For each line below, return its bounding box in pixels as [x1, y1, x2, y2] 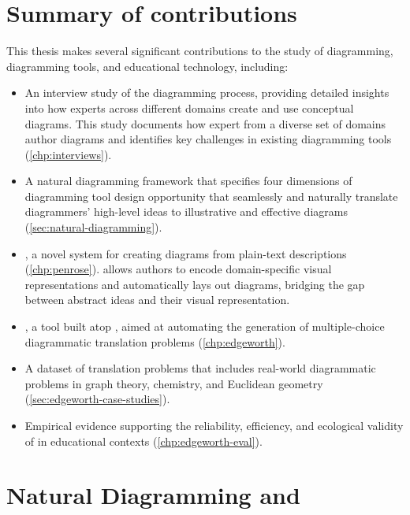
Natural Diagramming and [6, 479, 300, 511]
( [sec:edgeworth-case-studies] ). [24, 391, 170, 407]
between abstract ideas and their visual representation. [24, 291, 290, 308]
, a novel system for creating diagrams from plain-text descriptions [24, 245, 347, 261]
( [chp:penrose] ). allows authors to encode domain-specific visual [24, 261, 332, 277]
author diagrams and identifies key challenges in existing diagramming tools [24, 131, 392, 147]
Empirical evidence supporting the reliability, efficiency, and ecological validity [24, 417, 404, 433]
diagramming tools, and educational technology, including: [6, 57, 289, 74]
